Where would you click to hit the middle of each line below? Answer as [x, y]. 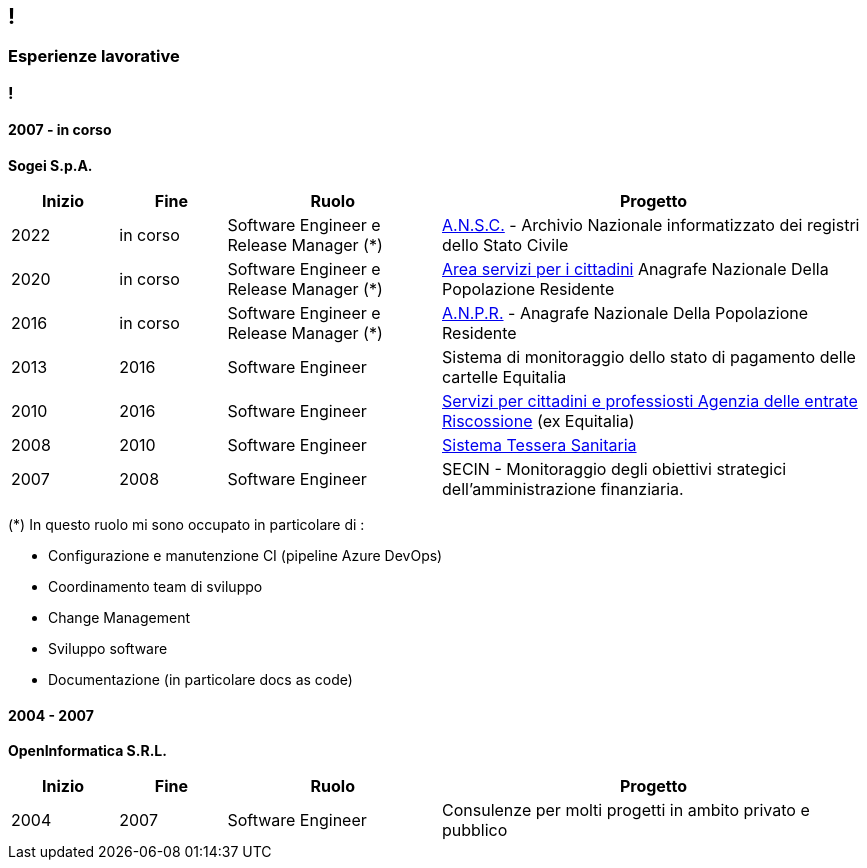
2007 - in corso [60, 130]
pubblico [475, 830]
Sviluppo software [108, 649]
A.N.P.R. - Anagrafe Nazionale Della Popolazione [625, 313]
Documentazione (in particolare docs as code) [200, 680]
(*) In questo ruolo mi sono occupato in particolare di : [186, 525]
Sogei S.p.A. [50, 166]
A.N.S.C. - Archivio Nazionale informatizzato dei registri [651, 225]
